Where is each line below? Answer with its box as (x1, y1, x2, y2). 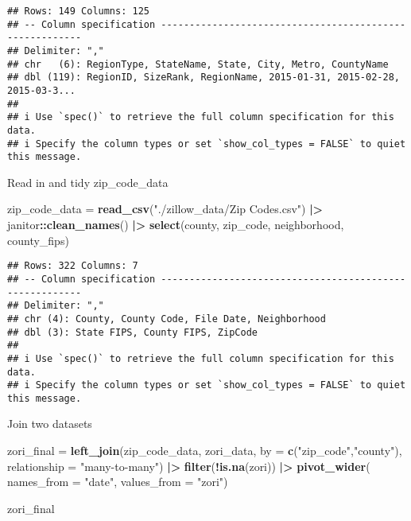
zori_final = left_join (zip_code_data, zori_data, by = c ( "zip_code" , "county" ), (7, 442, 402, 459)
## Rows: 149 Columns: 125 (7, 6, 149, 17)
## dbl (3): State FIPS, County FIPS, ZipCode (7, 326, 258, 338)
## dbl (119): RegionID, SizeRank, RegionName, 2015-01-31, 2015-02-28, (7, 72, 400, 84)
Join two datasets (7, 415, 92, 432)
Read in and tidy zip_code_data (7, 173, 169, 190)
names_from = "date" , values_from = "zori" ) (7, 473, 228, 490)
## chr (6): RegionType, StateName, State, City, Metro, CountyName (7, 58, 389, 70)
